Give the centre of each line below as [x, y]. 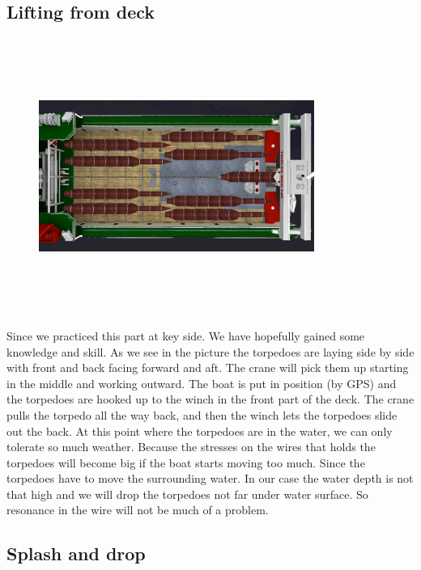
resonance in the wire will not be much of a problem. [138, 510]
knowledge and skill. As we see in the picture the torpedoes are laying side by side [210, 351]
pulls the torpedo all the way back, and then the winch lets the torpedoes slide [202, 414]
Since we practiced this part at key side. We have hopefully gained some [186, 335]
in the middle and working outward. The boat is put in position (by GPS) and [202, 383]
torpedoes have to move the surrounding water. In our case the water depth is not [210, 478]
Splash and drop [76, 553]
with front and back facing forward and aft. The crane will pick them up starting [208, 367]
